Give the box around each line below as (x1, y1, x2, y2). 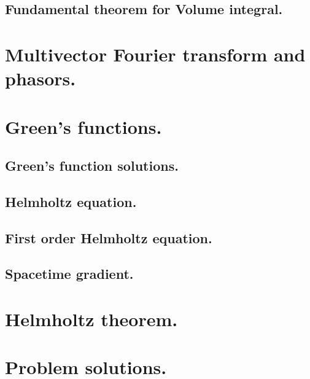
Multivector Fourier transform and (5, 41, 306, 66)
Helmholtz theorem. (5, 307, 178, 332)
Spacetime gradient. (5, 264, 134, 283)
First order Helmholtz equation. (5, 228, 212, 247)
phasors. (5, 66, 76, 91)
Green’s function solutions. (5, 156, 179, 175)
